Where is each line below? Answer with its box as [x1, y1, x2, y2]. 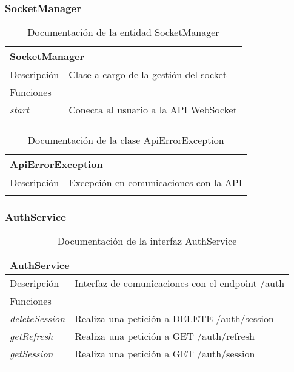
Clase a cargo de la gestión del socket [68, 67, 227, 82]
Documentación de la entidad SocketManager [27, 25, 219, 39]
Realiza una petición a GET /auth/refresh [75, 329, 255, 343]
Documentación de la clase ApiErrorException [27, 133, 224, 147]
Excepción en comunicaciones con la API [68, 175, 242, 190]
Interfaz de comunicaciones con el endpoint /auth [75, 276, 285, 291]
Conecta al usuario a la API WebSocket [68, 103, 237, 117]
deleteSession [10, 311, 65, 326]
